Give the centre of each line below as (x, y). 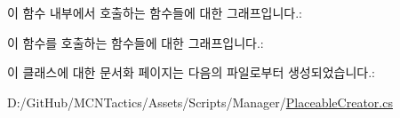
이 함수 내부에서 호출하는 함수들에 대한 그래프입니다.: (155, 12)
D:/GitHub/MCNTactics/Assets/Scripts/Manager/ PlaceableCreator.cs (200, 102)
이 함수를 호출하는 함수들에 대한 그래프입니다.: (136, 42)
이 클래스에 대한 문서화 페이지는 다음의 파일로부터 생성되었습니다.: (191, 72)
